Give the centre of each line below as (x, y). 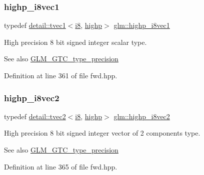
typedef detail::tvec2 (35, 116)
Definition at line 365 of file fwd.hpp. (61, 166)
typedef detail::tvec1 (35, 25)
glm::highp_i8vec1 (142, 25)
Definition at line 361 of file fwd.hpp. (61, 75)
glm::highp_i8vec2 (142, 116)
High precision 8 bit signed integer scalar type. (75, 42)
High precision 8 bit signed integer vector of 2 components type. (102, 133)
